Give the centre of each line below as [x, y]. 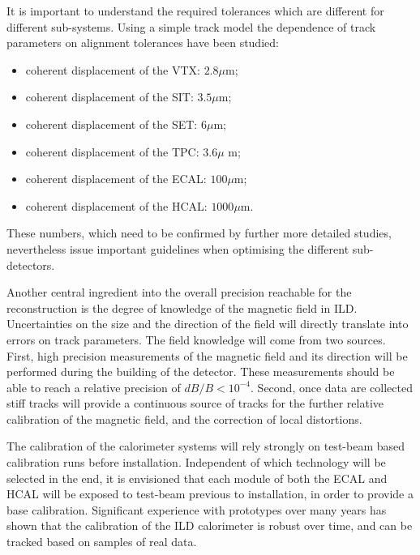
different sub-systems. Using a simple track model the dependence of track [191, 26]
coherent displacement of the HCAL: [116, 205]
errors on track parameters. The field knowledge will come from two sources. [196, 339]
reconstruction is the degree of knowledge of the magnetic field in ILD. [182, 307]
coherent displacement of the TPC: [112, 151]
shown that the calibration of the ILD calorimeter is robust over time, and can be [210, 525]
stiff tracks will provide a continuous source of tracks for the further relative [195, 403]
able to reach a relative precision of [94, 387]
